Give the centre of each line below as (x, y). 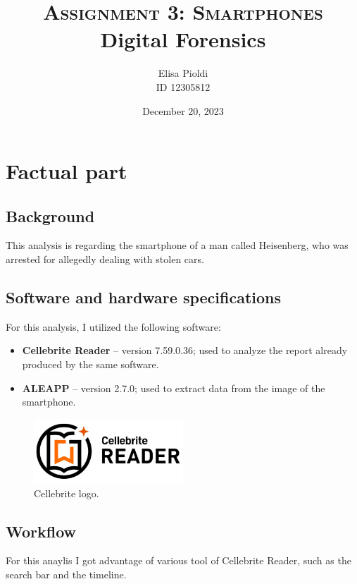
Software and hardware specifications (144, 297)
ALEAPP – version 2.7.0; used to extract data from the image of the (174, 388)
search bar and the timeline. (66, 574)
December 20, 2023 (183, 110)
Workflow (41, 531)
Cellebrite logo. (67, 493)
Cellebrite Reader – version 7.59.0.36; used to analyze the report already (185, 350)
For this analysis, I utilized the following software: (113, 326)
